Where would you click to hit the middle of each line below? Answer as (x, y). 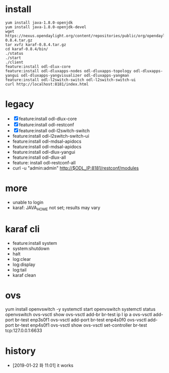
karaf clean (24, 275)
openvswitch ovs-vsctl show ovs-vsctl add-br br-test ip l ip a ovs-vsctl (79, 315)
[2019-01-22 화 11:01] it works (43, 365)
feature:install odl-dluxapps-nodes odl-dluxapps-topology (68, 71)
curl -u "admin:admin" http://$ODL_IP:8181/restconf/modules (76, 168)
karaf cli (23, 229)
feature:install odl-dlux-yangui (44, 152)
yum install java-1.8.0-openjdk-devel (46, 27)
